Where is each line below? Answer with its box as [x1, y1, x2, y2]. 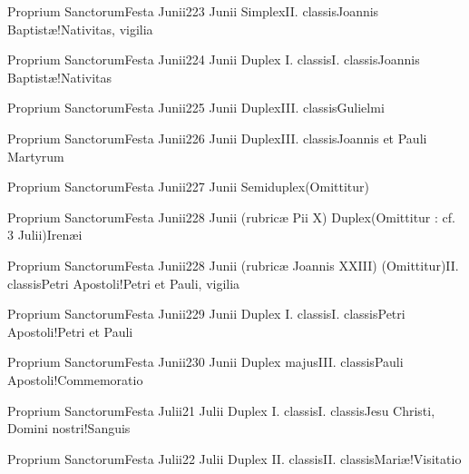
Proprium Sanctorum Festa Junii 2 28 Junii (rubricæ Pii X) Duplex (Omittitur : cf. [7, 207, 455, 226]
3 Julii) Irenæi [7, 225, 83, 244]
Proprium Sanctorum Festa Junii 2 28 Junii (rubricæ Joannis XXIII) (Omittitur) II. [7, 255, 459, 274]
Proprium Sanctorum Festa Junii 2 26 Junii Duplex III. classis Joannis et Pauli [7, 128, 427, 147]
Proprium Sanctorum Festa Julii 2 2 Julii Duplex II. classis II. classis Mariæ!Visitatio [7, 449, 462, 468]
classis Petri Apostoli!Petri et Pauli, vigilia [7, 273, 240, 292]
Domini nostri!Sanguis [7, 419, 131, 438]
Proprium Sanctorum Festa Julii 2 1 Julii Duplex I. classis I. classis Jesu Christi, [7, 400, 435, 420]
